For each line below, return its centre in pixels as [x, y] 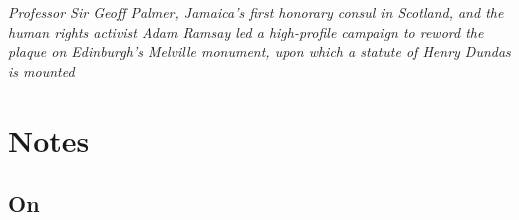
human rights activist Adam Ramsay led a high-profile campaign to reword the [246, 31]
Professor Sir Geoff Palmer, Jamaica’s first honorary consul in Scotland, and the [256, 12]
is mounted [41, 70]
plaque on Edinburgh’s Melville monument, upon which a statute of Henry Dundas [259, 51]
